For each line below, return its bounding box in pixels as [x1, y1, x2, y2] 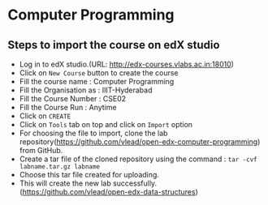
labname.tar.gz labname [19, 163, 101, 171]
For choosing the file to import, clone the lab [19, 128, 168, 138]
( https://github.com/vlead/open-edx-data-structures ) [19, 187, 198, 196]
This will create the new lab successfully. [19, 178, 158, 188]
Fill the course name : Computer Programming [19, 77, 175, 86]
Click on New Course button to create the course [19, 68, 179, 78]
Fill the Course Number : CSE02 [19, 94, 127, 103]
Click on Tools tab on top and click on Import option [19, 120, 192, 129]
